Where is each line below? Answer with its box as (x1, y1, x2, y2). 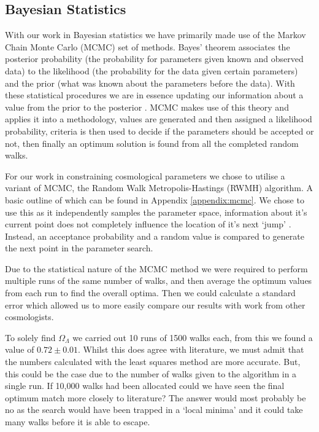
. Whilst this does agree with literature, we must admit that (78, 343, 304, 356)
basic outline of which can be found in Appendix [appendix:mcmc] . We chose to (5, 193, 304, 206)
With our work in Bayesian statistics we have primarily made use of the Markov (5, 28, 306, 41)
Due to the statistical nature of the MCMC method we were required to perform (5, 262, 308, 275)
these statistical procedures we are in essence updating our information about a (5, 88, 304, 101)
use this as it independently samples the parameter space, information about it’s (5, 205, 307, 218)
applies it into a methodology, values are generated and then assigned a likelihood (5, 112, 312, 125)
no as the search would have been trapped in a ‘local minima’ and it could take (5, 403, 303, 416)
